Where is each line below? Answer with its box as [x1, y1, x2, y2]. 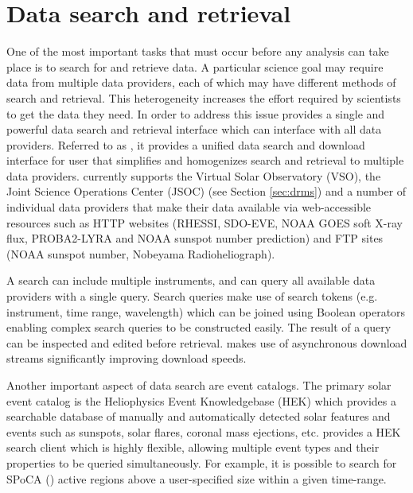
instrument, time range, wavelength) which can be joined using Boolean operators [6, 303, 406, 320]
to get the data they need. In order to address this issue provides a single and [6, 105, 385, 122]
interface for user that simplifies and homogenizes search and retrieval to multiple [6, 152, 404, 169]
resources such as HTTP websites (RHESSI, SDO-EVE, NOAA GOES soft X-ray [6, 214, 403, 231]
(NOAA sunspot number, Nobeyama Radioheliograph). [6, 245, 275, 262]
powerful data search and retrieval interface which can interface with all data [6, 121, 382, 138]
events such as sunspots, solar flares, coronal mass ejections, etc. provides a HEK [6, 423, 401, 440]
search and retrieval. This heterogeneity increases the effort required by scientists [6, 89, 401, 106]
